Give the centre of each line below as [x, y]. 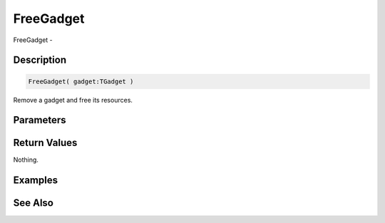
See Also [33, 203]
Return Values [45, 143]
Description [40, 60]
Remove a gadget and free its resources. [73, 100]
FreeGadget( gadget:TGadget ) [81, 81]
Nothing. [26, 160]
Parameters [40, 120]
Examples [36, 181]
